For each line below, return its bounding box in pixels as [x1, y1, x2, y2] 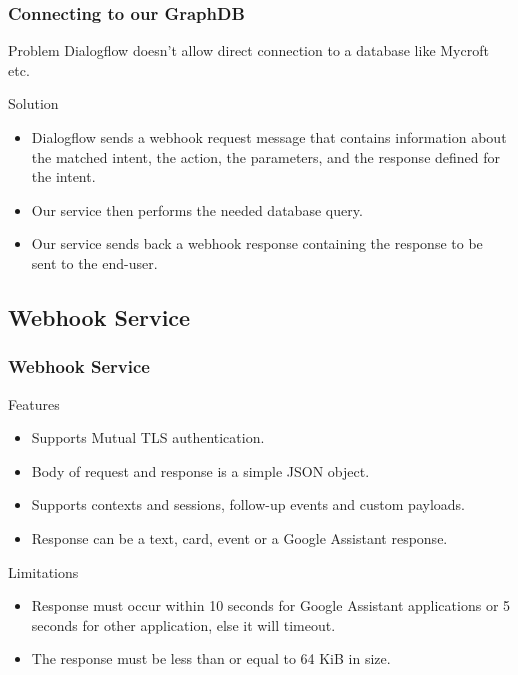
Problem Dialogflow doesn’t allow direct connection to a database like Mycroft [8, 40, 489, 61]
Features [8, 393, 60, 414]
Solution [8, 93, 59, 114]
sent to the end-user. [31, 252, 158, 273]
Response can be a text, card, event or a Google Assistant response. [31, 527, 448, 548]
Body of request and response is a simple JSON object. [31, 460, 370, 481]
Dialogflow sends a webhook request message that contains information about [31, 127, 507, 147]
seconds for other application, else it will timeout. [31, 614, 336, 635]
